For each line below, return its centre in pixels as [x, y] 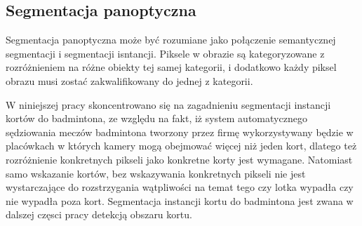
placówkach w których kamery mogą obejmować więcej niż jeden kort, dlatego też [181, 146]
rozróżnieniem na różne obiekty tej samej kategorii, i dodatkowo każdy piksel [171, 67]
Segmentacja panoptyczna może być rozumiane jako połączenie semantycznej [171, 40]
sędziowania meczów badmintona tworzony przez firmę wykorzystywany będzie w [180, 132]
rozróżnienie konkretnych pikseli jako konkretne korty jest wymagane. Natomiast [179, 159]
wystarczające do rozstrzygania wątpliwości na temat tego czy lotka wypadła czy [180, 187]
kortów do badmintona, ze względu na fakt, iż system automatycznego [156, 118]
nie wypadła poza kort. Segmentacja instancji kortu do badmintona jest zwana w [180, 200]
